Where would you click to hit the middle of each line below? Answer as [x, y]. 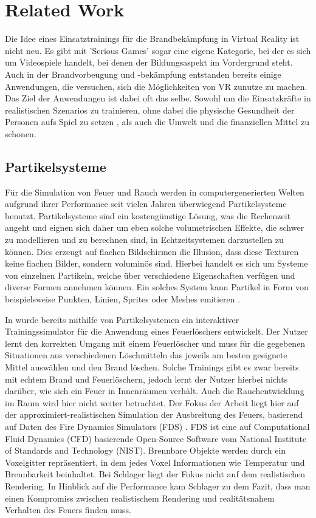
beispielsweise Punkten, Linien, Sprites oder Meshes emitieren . [123, 299]
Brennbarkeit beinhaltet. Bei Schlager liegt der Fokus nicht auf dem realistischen [155, 474]
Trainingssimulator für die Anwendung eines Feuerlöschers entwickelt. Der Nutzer [156, 331]
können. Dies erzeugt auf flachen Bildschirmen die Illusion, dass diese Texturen [152, 251]
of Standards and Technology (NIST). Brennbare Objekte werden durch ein [146, 450]
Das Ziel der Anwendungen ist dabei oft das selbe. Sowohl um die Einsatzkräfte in [158, 98]
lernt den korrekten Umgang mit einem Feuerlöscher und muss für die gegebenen [155, 343]
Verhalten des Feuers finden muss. [68, 510]
